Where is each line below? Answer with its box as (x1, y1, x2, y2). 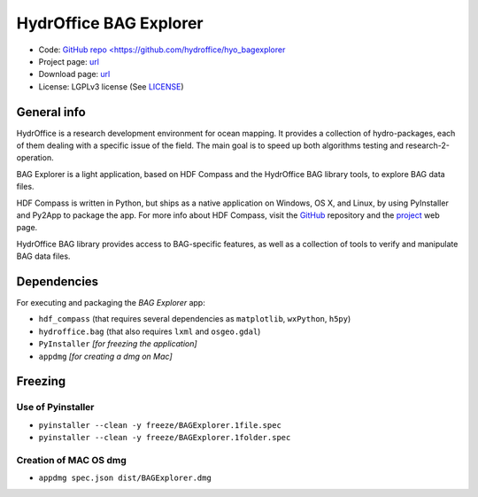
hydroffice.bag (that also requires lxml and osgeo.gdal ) (38, 326, 261, 337)
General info (16, 105, 86, 120)
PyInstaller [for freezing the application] (38, 338, 198, 349)
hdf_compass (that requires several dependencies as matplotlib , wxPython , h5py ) (38, 314, 351, 324)
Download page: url (38, 69, 111, 80)
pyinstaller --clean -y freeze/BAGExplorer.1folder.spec (38, 432, 291, 443)
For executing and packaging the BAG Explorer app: (16, 298, 205, 308)
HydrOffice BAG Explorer (16, 13, 204, 33)
